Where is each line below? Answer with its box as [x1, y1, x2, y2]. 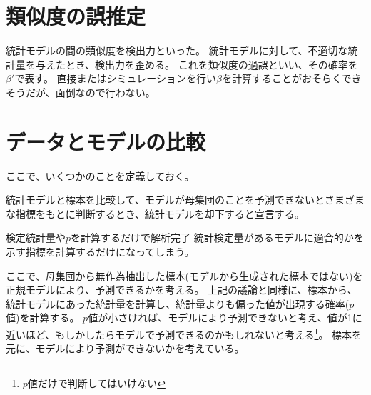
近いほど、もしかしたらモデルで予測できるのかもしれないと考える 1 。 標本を [6, 324, 362, 341]
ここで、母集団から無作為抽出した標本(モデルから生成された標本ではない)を [6, 268, 363, 283]
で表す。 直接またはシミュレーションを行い [14, 71, 216, 86]
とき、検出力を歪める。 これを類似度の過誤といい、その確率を [65, 56, 358, 71]
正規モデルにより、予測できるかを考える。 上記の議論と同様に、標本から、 [6, 282, 357, 297]
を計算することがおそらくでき [221, 71, 362, 86]
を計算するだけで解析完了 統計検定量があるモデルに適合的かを [71, 230, 364, 245]
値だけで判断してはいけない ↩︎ [27, 375, 166, 390]
